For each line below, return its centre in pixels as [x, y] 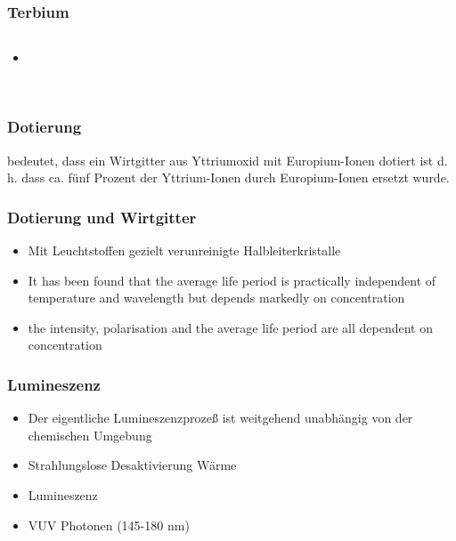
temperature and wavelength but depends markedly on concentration [216, 298]
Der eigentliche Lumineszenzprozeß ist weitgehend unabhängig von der [220, 418]
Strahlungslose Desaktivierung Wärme [132, 465]
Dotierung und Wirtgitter [102, 217]
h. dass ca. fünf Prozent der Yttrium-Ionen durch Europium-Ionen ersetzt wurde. [228, 178]
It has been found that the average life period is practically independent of [232, 280]
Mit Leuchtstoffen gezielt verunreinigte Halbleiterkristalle [184, 250]
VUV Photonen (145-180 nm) [109, 525]
